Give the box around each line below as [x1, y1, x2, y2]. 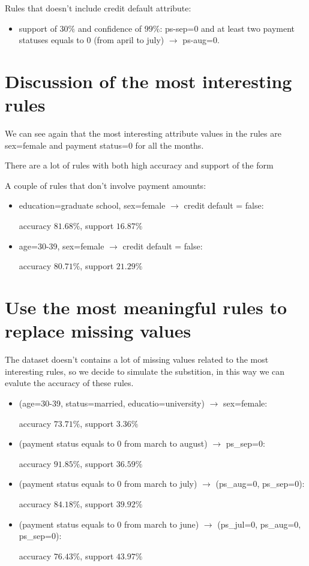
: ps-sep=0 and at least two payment [160, 22, 295, 34]
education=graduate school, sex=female [19, 199, 166, 212]
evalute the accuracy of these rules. [5, 377, 134, 389]
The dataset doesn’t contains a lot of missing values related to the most [5, 353, 269, 366]
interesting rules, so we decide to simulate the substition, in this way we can [5, 365, 285, 377]
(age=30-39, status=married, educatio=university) [19, 396, 205, 409]
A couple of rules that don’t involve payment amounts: [5, 179, 206, 191]
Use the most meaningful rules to [5, 295, 287, 320]
